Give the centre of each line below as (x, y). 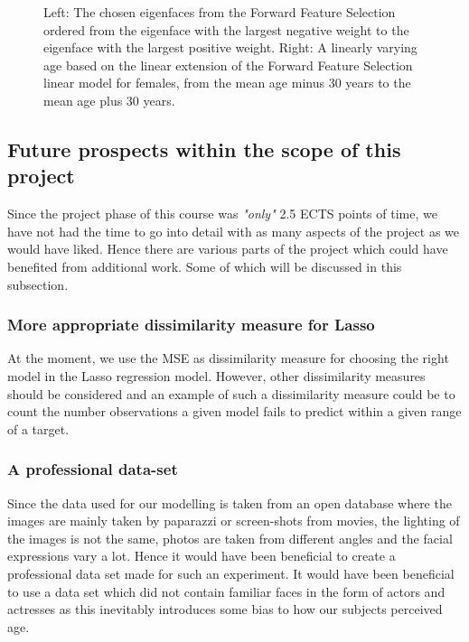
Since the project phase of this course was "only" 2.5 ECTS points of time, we (222, 214)
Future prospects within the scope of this (204, 149)
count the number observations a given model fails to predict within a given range (234, 411)
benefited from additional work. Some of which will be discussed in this (205, 266)
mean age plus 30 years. (109, 100)
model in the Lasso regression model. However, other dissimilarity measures (216, 375)
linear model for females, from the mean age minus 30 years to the (227, 83)
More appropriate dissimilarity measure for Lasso (191, 325)
